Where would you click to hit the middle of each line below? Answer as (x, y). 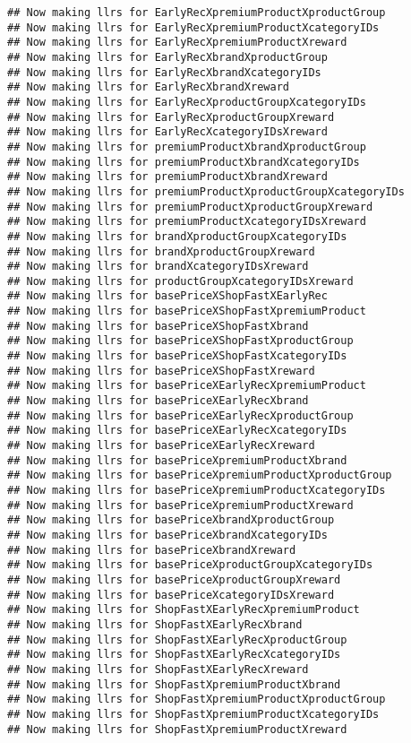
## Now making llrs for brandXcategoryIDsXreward (158, 267)
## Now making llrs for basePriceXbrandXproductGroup (171, 520)
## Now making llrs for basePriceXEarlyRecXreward (161, 446)
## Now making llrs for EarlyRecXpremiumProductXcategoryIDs (193, 27)
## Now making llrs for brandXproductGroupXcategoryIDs (177, 236)
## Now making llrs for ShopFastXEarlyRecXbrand (155, 624)
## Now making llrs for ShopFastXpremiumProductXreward (177, 729)
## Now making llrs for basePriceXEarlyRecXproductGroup (180, 415)
